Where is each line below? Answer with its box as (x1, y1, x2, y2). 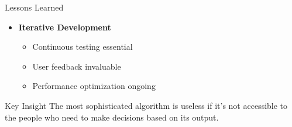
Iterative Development (18, 20, 111, 33)
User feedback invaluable (32, 60, 121, 72)
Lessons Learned (5, 1, 64, 13)
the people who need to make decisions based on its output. (5, 111, 219, 123)
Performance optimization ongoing (32, 80, 156, 92)
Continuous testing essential (32, 40, 133, 53)
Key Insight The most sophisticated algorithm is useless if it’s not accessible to (5, 99, 288, 111)
